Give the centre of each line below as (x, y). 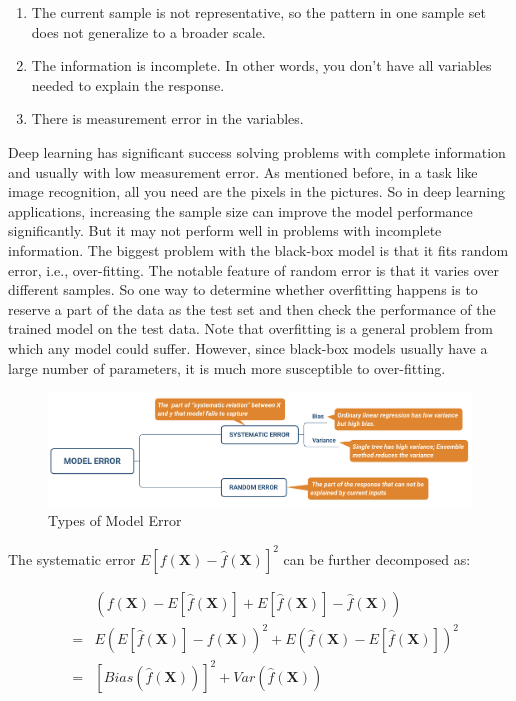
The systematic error (72, 558)
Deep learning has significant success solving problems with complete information (257, 151)
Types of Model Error (115, 520)
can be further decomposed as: (377, 558)
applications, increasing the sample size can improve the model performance (240, 210)
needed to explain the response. (128, 84)
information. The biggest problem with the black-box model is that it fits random (258, 249)
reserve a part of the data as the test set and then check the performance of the (252, 308)
